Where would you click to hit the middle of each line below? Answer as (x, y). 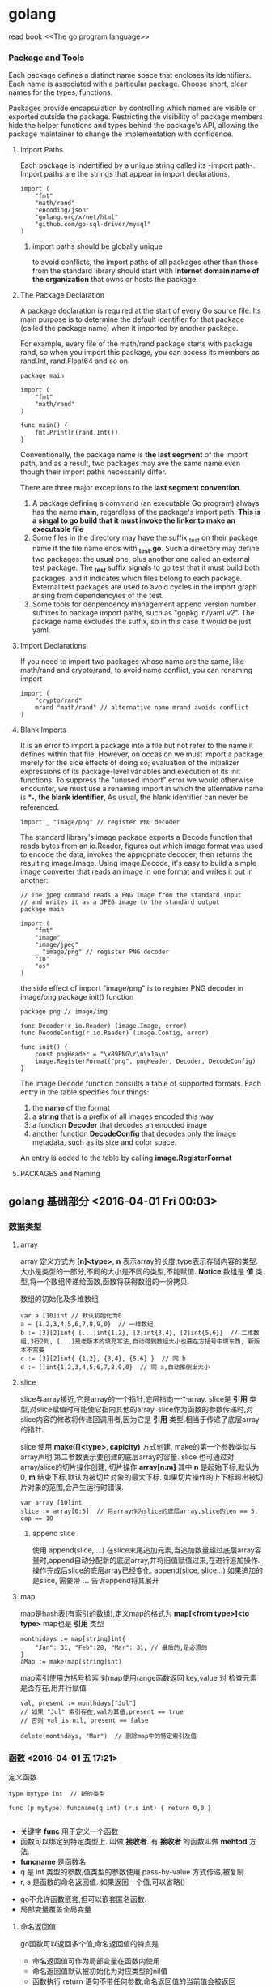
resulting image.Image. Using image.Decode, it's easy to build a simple (138, 863)
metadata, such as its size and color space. (104, 1142)
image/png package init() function (77, 997)
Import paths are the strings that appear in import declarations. (125, 174)
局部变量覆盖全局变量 (55, 1909)
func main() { (44, 426)
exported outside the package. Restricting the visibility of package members (135, 117)
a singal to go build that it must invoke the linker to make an (134, 520)
